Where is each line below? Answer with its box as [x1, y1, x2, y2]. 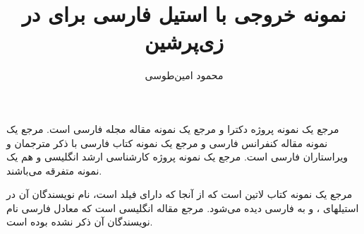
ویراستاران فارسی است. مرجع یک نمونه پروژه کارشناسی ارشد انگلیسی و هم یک [6, 149, 348, 164]
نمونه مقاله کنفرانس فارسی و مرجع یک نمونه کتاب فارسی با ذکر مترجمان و [6, 135, 328, 150]
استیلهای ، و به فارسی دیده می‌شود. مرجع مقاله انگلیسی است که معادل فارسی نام [6, 200, 359, 215]
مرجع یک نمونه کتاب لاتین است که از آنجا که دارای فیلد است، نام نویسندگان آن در [6, 187, 353, 201]
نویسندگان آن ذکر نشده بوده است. [6, 214, 153, 229]
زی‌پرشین [145, 27, 224, 56]
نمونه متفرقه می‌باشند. [6, 163, 102, 177]
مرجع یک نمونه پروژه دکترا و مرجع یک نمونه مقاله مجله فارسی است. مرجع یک [6, 121, 339, 136]
